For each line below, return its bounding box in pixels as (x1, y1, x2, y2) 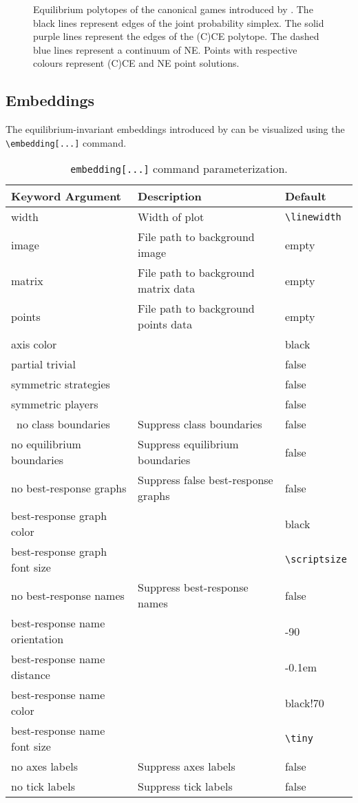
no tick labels (11, 778, 75, 795)
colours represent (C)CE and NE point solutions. (33, 56, 240, 70)
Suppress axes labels (138, 758, 235, 775)
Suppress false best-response (138, 472, 273, 488)
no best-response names (11, 587, 125, 603)
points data (138, 316, 193, 333)
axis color (11, 336, 57, 353)
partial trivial (11, 356, 76, 373)
